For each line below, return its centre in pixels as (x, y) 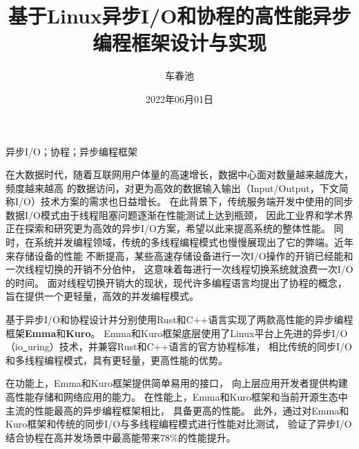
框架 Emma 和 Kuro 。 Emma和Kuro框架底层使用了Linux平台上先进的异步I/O (177, 333)
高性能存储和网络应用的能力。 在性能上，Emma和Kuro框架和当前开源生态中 (177, 397)
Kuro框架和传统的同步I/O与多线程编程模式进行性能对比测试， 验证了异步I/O (179, 424)
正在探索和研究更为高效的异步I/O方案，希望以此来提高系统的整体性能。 (168, 228)
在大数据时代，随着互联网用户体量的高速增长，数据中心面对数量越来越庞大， (179, 174)
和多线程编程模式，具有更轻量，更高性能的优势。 (117, 360)
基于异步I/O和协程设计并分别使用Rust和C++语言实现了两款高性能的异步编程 (179, 319)
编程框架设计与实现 (179, 42)
